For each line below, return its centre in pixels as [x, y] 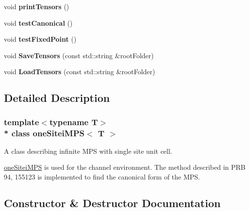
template [22, 122]
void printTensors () [37, 6]
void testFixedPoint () [40, 39]
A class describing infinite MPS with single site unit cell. [88, 151]
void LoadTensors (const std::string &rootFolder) [80, 72]
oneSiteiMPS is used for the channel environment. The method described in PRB [125, 167]
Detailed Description [57, 98]
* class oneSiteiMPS [44, 133]
